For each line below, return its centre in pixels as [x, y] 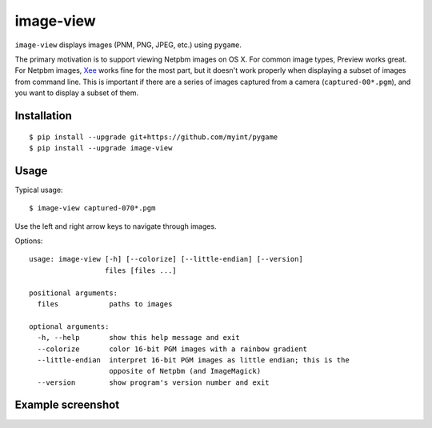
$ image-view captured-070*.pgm [92, 208]
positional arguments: [74, 293]
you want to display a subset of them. [77, 93]
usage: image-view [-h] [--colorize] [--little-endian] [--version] [166, 259]
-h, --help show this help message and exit [138, 338]
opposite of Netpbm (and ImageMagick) [185, 371]
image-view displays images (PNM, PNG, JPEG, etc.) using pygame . [128, 45]
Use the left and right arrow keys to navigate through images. [116, 226]
